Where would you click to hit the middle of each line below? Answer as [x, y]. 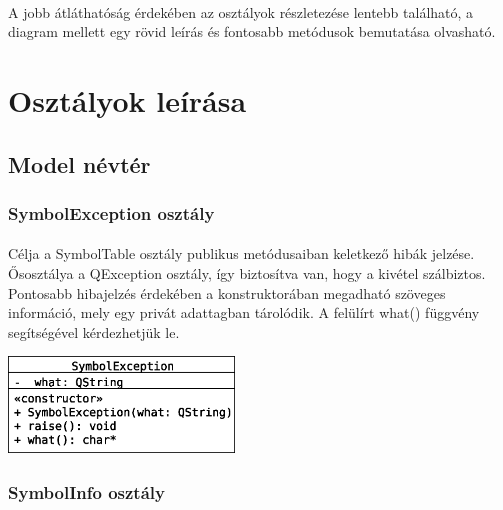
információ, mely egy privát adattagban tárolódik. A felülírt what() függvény [244, 312]
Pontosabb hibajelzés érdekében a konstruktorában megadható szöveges [227, 292]
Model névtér [79, 163]
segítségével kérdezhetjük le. [94, 331]
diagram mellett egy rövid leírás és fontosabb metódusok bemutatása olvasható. [252, 31]
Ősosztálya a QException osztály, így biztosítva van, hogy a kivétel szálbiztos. [247, 272]
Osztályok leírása [127, 99]
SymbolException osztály [111, 212]
